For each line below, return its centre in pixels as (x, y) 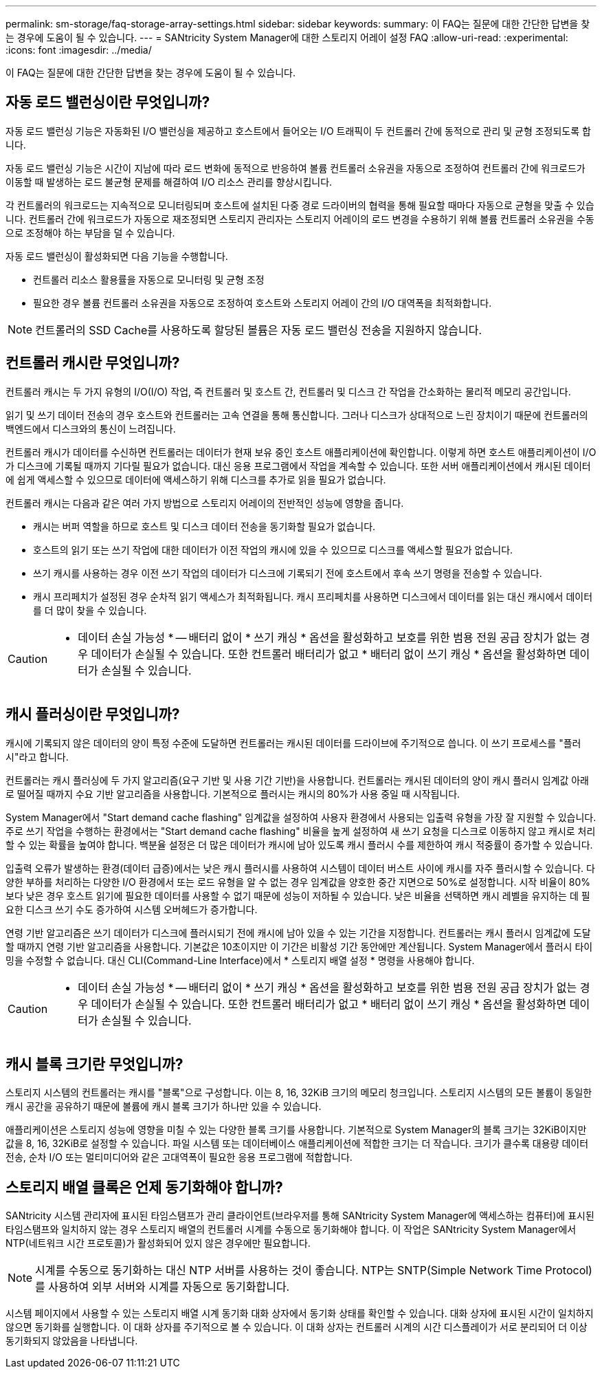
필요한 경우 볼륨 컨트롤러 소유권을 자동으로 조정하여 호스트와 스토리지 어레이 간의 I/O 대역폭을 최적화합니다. (263, 303)
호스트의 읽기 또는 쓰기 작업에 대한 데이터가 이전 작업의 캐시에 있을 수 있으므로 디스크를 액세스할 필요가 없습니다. (273, 549)
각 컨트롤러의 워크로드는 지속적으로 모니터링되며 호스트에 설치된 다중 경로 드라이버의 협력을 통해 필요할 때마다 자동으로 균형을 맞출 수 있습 (300, 205)
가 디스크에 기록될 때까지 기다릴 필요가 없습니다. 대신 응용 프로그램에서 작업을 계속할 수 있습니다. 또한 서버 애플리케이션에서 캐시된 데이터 (298, 466)
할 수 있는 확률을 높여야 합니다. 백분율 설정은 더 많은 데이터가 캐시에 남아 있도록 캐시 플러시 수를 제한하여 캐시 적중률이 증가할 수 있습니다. (299, 844)
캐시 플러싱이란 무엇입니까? (93, 715)
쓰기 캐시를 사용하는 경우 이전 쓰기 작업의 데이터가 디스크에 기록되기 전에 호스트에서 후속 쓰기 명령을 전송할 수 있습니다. (288, 573)
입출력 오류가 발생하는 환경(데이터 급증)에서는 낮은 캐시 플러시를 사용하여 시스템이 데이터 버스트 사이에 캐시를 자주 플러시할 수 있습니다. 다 (300, 868)
